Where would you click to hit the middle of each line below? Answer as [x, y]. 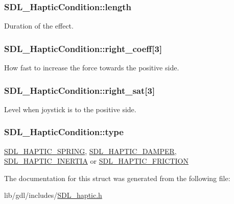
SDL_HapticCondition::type [64, 132]
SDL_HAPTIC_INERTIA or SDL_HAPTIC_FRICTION [96, 161]
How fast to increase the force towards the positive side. [92, 68]
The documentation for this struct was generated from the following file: [117, 178]
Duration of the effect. [39, 26]
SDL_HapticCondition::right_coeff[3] [83, 48]
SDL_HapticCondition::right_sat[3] [80, 90]
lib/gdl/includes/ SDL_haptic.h [53, 195]
